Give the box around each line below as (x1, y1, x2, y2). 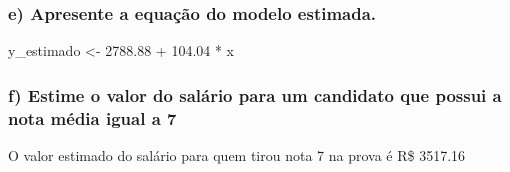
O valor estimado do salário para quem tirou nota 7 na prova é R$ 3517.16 (8, 144, 466, 165)
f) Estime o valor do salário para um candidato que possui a (8, 82, 502, 107)
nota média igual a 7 (8, 105, 177, 130)
